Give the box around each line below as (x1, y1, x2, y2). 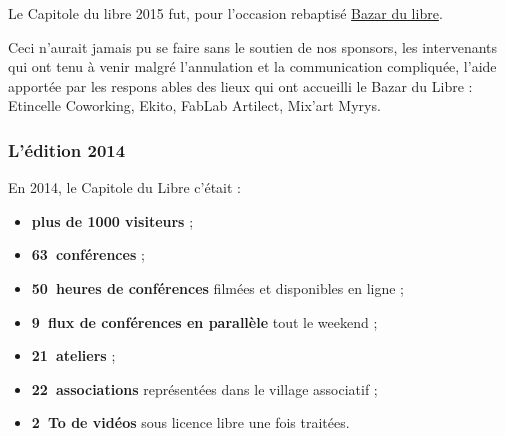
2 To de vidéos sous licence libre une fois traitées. (31, 412, 350, 433)
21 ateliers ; (31, 345, 116, 366)
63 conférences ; (31, 244, 145, 265)
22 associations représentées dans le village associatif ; (31, 378, 378, 399)
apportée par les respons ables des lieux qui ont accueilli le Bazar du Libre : (8, 75, 473, 96)
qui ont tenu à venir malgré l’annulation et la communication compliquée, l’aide (8, 56, 497, 77)
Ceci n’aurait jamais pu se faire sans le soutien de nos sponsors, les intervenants (8, 36, 498, 57)
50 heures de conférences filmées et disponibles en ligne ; (31, 277, 404, 298)
